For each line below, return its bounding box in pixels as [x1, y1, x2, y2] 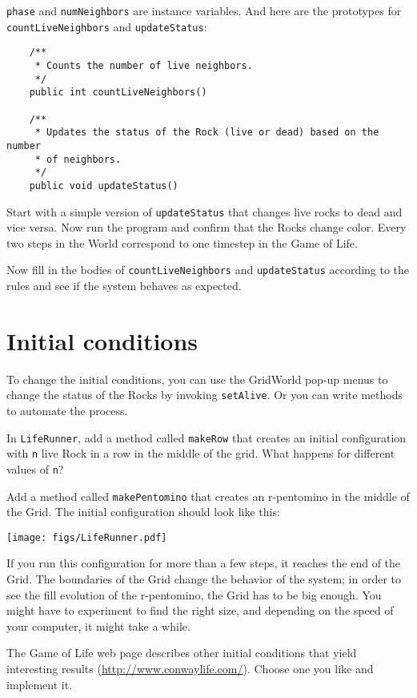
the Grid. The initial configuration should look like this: [6, 503, 280, 520]
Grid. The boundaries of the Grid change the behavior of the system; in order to [6, 571, 402, 587]
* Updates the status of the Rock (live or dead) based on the [34, 127, 379, 139]
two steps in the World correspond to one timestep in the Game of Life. [6, 234, 358, 251]
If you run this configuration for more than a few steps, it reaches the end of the [6, 555, 401, 571]
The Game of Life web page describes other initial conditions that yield [6, 644, 357, 661]
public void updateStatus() [29, 180, 178, 192]
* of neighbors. [34, 153, 122, 165]
